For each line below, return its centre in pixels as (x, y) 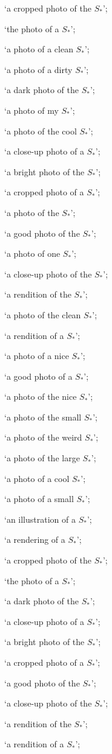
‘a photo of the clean (43, 314)
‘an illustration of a (40, 519)
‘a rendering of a (35, 539)
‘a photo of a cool (37, 478)
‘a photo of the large (42, 458)
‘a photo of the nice (41, 396)
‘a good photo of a (38, 376)
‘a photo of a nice (37, 356)
